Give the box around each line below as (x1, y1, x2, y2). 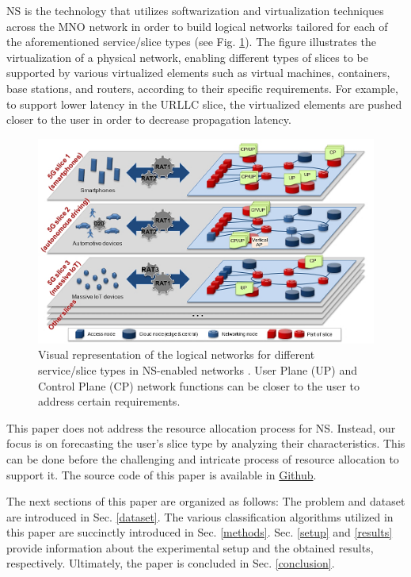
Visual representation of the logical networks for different (38, 346, 315, 363)
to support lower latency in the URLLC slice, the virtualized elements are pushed (6, 95, 402, 112)
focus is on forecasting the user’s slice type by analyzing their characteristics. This (6, 435, 405, 452)
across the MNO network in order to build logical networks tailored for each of (6, 17, 388, 34)
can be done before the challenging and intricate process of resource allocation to (6, 450, 399, 467)
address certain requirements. (38, 393, 181, 410)
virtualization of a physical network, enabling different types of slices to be (6, 48, 368, 65)
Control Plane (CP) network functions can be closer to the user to (38, 377, 360, 394)
